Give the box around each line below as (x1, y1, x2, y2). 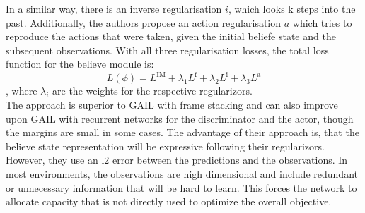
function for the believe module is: (6, 56, 154, 71)
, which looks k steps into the (228, 1, 356, 16)
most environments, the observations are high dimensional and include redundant (6, 166, 358, 181)
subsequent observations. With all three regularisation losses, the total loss (6, 42, 329, 57)
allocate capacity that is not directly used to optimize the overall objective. (6, 194, 332, 209)
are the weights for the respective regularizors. (52, 83, 253, 98)
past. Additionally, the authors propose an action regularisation (6, 15, 282, 30)
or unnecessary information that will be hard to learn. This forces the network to (6, 180, 357, 195)
